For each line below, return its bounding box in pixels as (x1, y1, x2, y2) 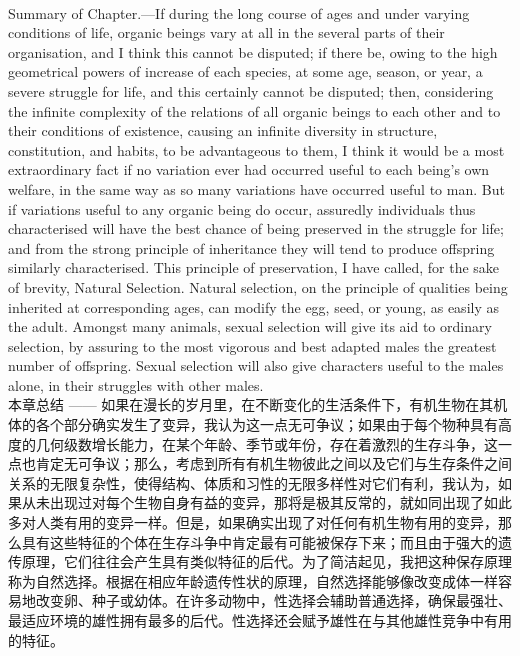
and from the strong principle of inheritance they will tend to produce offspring (8, 237, 495, 258)
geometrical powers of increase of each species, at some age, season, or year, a (8, 61, 483, 82)
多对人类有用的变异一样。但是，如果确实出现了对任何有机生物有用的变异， (8, 512, 498, 533)
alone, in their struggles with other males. (8, 374, 264, 395)
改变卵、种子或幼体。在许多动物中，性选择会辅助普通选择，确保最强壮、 (35, 590, 512, 611)
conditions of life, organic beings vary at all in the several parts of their (8, 22, 445, 43)
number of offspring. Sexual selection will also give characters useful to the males (8, 355, 504, 376)
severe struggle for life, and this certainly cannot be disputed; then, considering (8, 80, 494, 101)
